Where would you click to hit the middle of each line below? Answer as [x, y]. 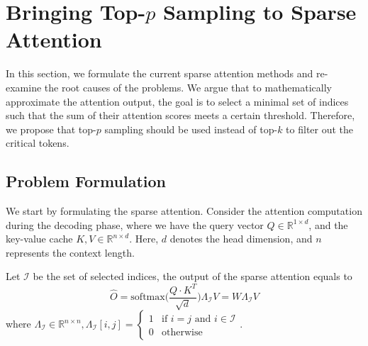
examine [24, 87]
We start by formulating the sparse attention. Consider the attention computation [184, 211]
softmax [148, 297]
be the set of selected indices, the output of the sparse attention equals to [193, 276]
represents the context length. [70, 252]
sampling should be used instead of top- [191, 129]
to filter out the [320, 129]
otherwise [182, 333]
